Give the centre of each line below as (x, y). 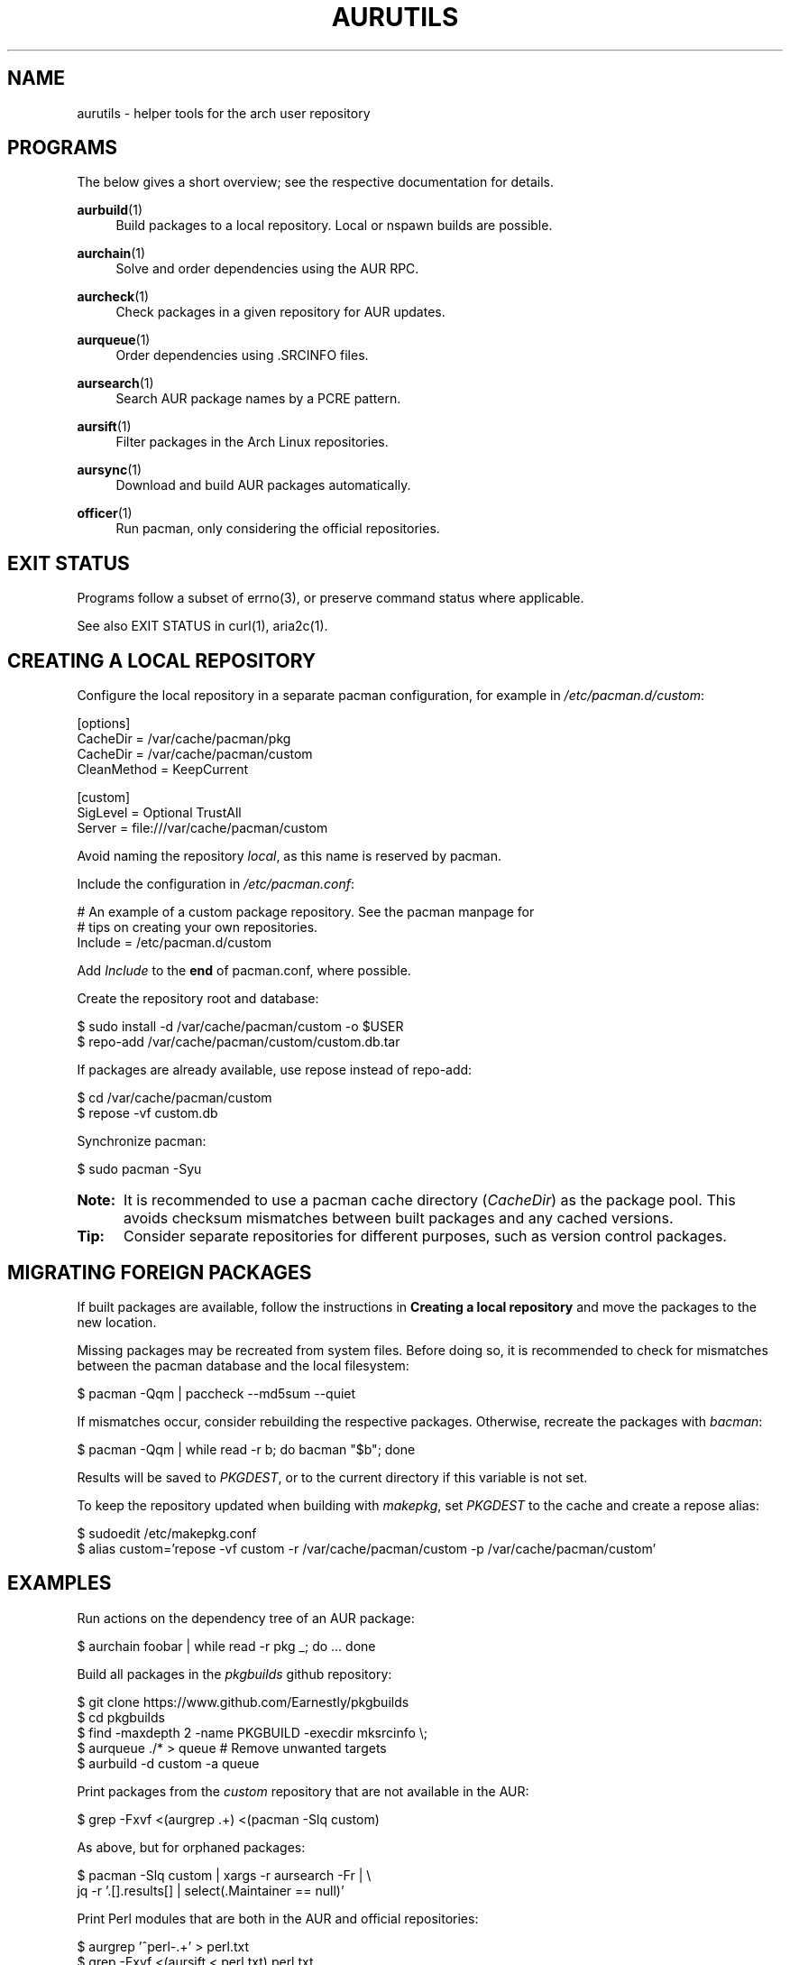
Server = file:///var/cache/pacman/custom (202, 828)
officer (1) (105, 513)
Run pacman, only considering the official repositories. (278, 529)
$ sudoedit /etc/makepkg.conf (167, 1533)
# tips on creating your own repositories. (197, 927)
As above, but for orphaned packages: (191, 1847)
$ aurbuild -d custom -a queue (168, 1763)
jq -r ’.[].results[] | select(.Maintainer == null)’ (211, 1890)
